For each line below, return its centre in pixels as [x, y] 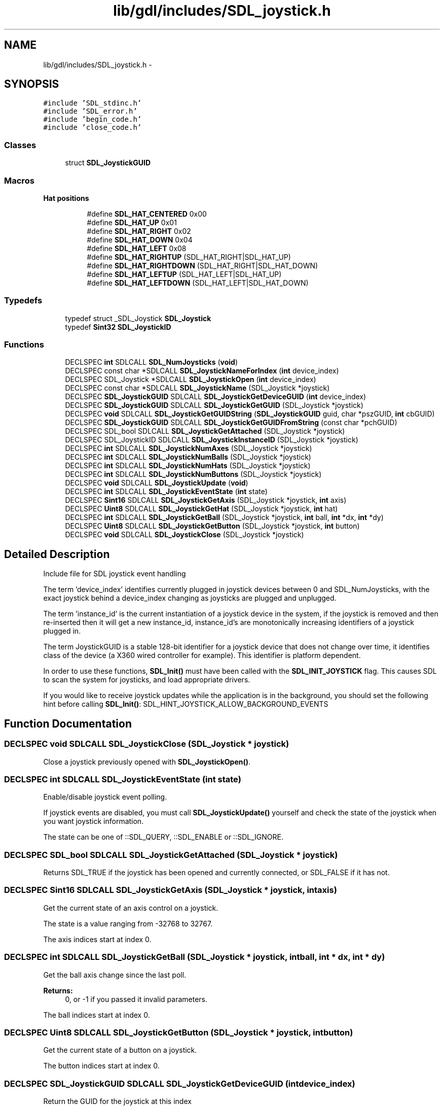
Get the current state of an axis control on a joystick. [131, 908]
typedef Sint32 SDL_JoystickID [118, 327]
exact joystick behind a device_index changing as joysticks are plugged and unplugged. [190, 598]
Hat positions [66, 198]
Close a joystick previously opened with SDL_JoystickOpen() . [147, 762]
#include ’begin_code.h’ [92, 119]
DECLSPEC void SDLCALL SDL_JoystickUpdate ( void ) [157, 483]
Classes [20, 145]
